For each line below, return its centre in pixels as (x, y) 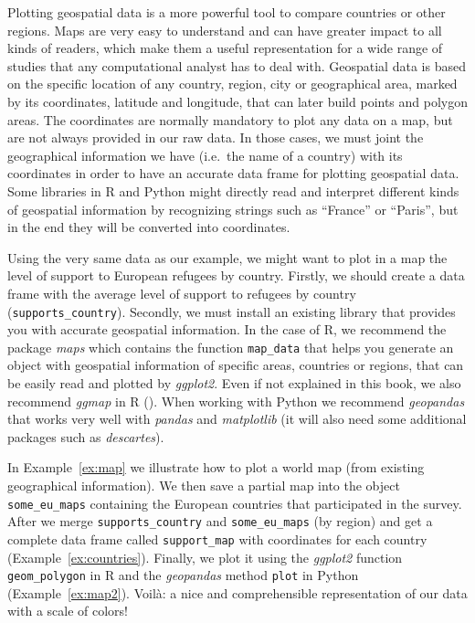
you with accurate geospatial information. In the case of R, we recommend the (227, 329)
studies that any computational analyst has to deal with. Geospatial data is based (237, 65)
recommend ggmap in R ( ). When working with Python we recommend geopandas (236, 401)
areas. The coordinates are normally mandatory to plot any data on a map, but (230, 119)
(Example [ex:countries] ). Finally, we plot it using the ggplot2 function (205, 557)
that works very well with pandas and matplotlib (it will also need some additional (237, 419)
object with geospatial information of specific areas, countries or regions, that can (236, 365)
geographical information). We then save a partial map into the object (204, 485)
